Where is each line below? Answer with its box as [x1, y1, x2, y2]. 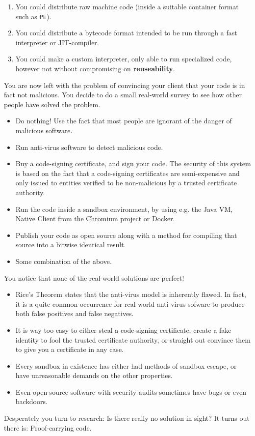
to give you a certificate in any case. [15, 344, 124, 354]
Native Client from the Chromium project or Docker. [15, 213, 175, 224]
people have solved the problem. [4, 99, 101, 109]
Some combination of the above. [15, 256, 112, 266]
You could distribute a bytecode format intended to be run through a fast [15, 28, 237, 38]
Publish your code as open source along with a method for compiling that [15, 230, 237, 240]
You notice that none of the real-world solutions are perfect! [4, 272, 184, 283]
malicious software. [15, 125, 73, 135]
